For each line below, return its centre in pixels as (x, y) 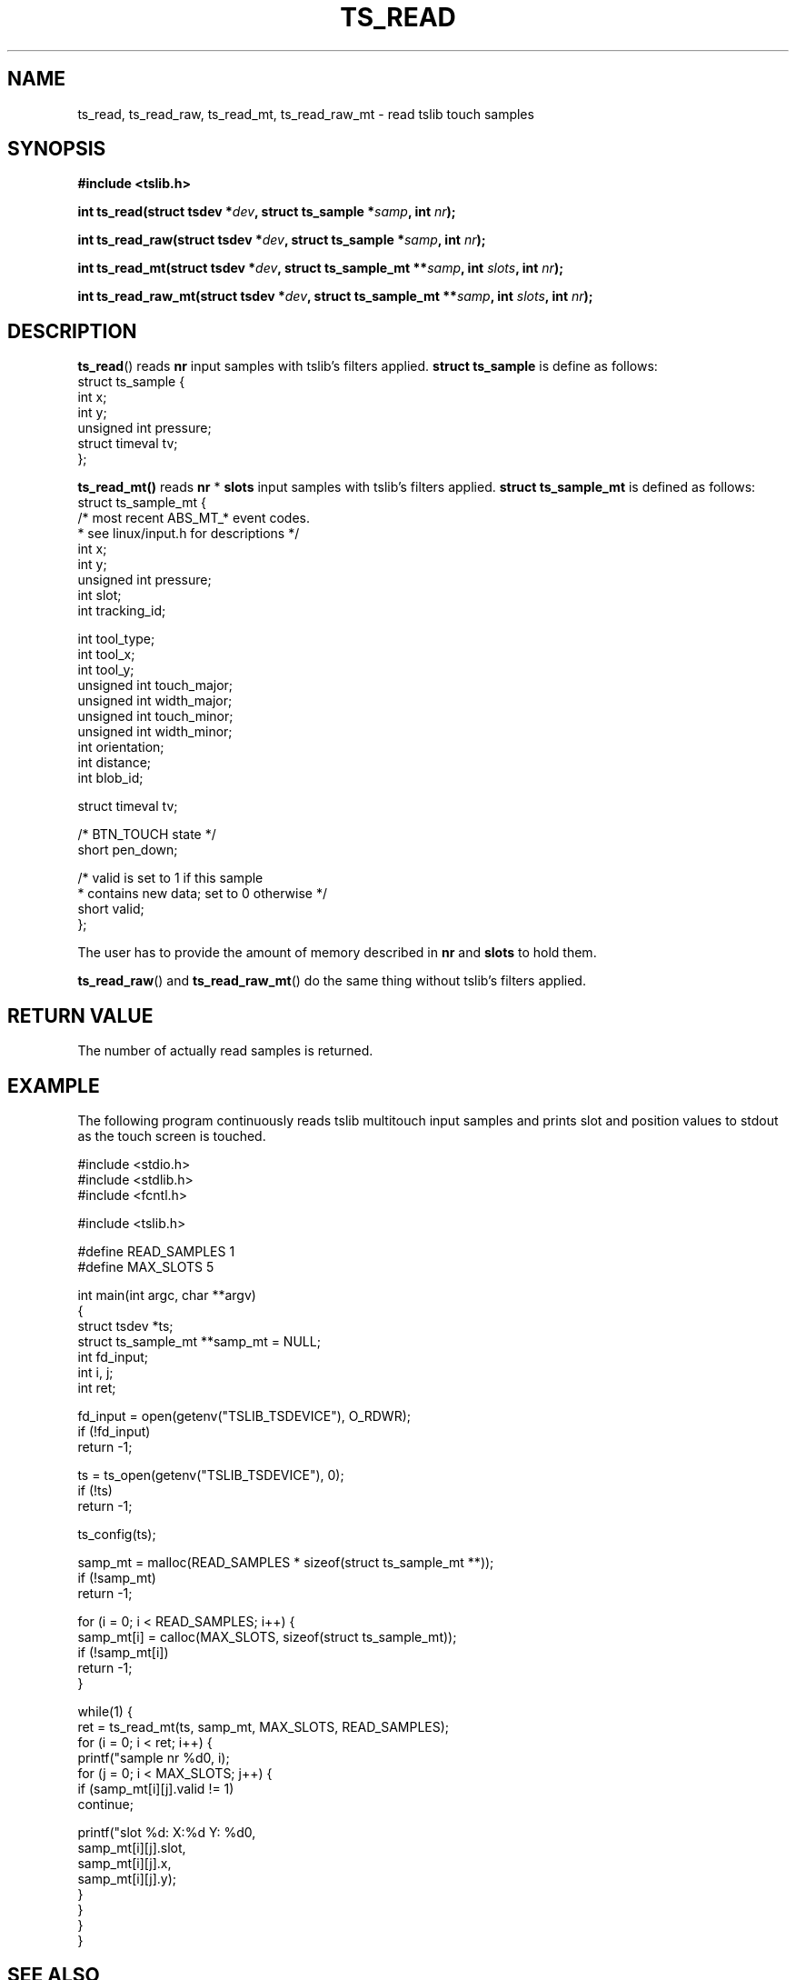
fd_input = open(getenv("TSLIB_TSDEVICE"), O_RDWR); (244, 1415)
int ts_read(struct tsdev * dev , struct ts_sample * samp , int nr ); (267, 212)
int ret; (97, 1387)
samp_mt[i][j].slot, (132, 1847)
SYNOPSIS (57, 149)
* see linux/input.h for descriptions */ (189, 534)
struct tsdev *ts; (125, 1325)
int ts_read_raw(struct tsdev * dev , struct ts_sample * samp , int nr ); (282, 240)
